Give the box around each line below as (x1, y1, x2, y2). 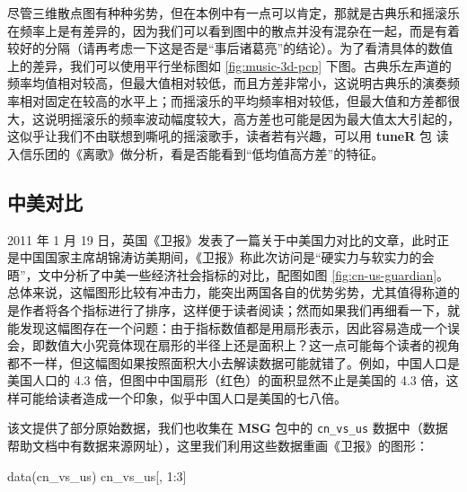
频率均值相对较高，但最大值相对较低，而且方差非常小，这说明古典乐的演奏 (7, 74, 447, 92)
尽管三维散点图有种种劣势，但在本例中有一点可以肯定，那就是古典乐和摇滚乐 (7, 4, 460, 22)
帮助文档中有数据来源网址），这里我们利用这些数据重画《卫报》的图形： (7, 436, 428, 455)
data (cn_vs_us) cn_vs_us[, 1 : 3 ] (7, 466, 187, 485)
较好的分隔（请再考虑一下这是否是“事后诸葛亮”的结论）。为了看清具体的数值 (7, 39, 454, 57)
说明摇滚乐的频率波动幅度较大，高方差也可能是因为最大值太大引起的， (44, 109, 460, 127)
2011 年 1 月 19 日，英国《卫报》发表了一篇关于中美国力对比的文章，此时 (7, 230, 437, 249)
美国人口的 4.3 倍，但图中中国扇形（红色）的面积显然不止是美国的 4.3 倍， (7, 371, 446, 390)
